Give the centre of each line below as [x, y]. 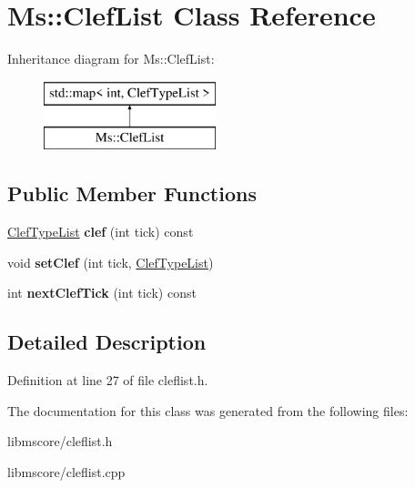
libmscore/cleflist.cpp [66, 471]
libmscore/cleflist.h [60, 441]
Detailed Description [107, 342]
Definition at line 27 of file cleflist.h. [108, 380]
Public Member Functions [132, 193]
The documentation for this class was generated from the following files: [208, 410]
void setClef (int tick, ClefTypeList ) [111, 262]
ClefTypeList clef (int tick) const [101, 232]
